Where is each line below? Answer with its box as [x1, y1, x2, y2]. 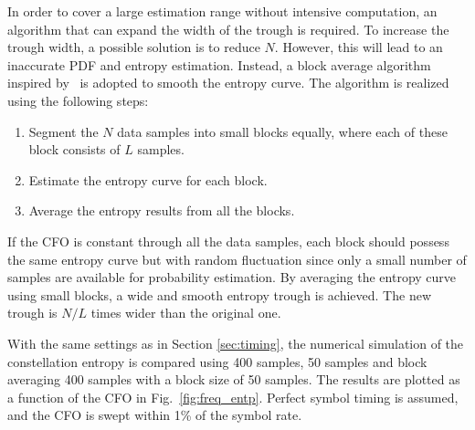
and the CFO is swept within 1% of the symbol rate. [7, 405, 302, 425]
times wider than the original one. [90, 303, 281, 322]
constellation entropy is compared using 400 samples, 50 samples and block [7, 351, 427, 371]
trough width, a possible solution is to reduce [7, 37, 260, 57]
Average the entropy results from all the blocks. [28, 201, 295, 220]
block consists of [28, 140, 121, 159]
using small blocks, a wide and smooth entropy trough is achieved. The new [7, 285, 432, 304]
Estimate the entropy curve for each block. [28, 170, 268, 189]
